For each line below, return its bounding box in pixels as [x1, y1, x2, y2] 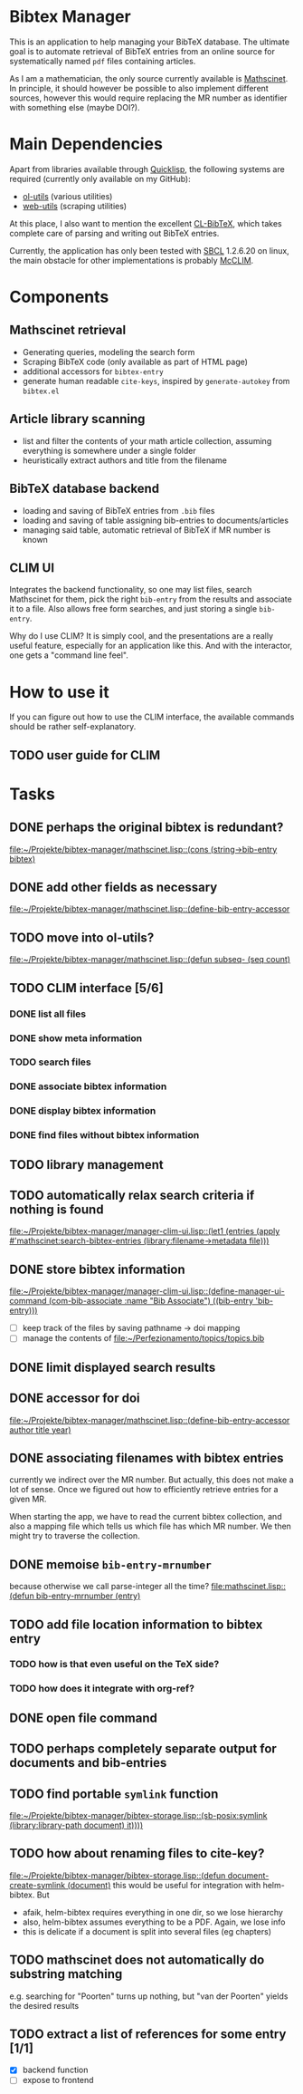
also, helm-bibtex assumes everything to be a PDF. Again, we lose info [22, 1916, 286, 1927]
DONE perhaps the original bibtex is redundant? [9, 820, 284, 835]
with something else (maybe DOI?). [9, 101, 140, 112]
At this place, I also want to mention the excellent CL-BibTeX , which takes [9, 217, 282, 228]
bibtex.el [22, 387, 61, 396]
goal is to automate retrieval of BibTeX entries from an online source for [9, 45, 276, 56]
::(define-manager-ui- [203, 1286, 285, 1297]
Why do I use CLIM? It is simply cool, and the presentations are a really [9, 631, 274, 642]
